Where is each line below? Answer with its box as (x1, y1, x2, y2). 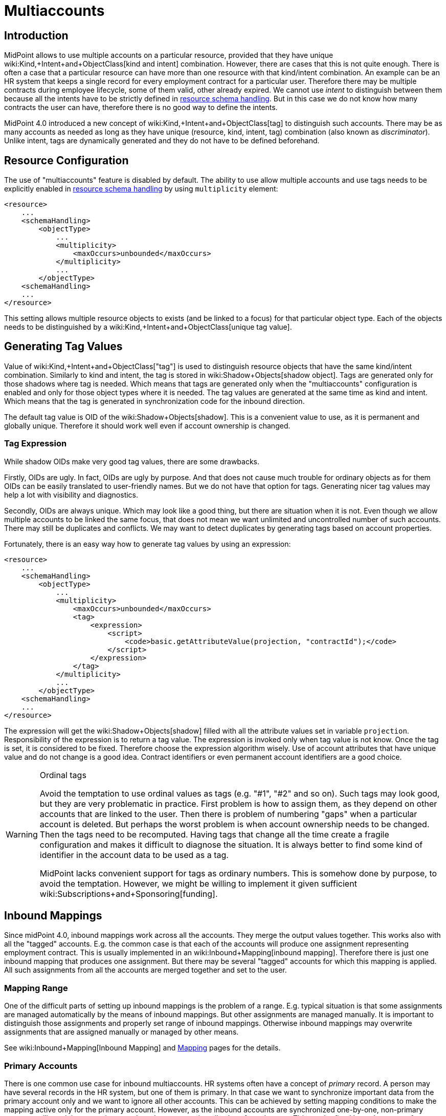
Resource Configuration (4, 154, 129, 167)
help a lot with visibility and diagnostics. (4, 490, 139, 499)
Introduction (4, 29, 69, 42)
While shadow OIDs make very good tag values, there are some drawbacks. (4, 457, 260, 466)
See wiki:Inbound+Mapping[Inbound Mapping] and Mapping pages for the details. (4, 1043, 281, 1053)
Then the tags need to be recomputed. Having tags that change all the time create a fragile (39, 829, 389, 840)
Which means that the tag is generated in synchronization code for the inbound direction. (4, 396, 305, 405)
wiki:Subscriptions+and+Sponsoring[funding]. (39, 888, 218, 899)
